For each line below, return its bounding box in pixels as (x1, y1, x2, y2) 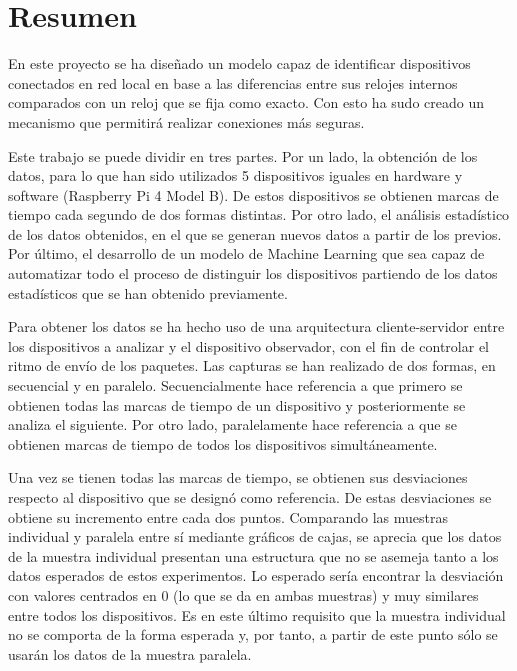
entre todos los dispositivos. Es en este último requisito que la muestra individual (8, 604, 506, 625)
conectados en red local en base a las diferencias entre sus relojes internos (8, 72, 458, 93)
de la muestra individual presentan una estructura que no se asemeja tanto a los (8, 545, 499, 566)
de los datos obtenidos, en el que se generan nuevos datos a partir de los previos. (8, 223, 502, 244)
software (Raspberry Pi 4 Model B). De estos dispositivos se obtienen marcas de (8, 184, 499, 205)
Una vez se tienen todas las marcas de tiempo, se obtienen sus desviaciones (8, 467, 468, 488)
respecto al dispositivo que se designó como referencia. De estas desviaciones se (8, 487, 492, 507)
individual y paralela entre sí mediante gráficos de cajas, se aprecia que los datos (8, 526, 502, 547)
